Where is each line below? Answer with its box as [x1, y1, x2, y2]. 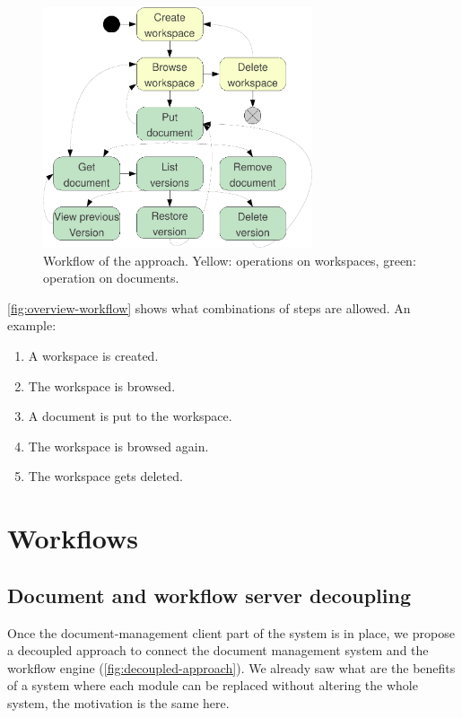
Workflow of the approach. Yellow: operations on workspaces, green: [43, 250, 416, 269]
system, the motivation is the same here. [7, 693, 230, 712]
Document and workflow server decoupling [7, 581, 411, 609]
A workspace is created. [28, 346, 159, 364]
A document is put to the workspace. [28, 407, 232, 425]
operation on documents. [43, 268, 179, 287]
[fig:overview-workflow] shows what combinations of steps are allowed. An [7, 298, 411, 317]
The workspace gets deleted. [28, 467, 183, 486]
